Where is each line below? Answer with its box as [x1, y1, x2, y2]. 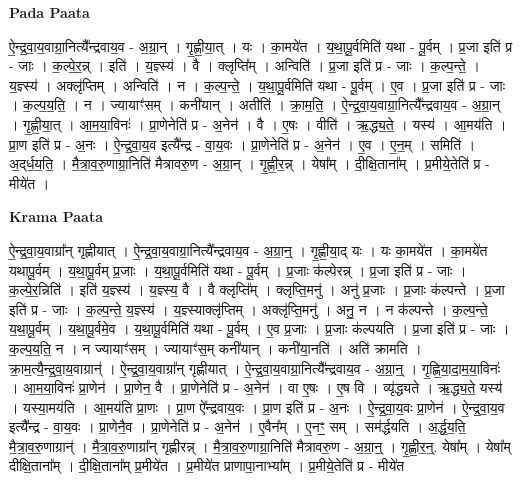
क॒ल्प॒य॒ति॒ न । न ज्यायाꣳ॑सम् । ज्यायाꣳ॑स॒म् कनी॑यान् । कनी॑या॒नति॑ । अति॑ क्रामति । [9, 337, 422, 358]
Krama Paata [9, 206, 103, 227]
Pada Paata [9, 2, 90, 22]
